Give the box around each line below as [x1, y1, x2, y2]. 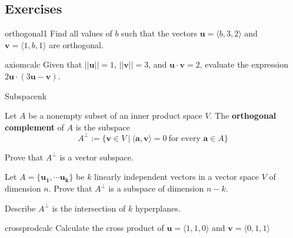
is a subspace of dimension [108, 182, 204, 195]
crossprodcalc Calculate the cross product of [5, 222, 164, 234]
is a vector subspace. [59, 150, 134, 163]
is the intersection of [52, 202, 126, 214]
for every [168, 134, 201, 143]
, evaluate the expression [199, 58, 289, 71]
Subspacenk [5, 89, 47, 102]
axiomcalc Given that [5, 58, 82, 71]
